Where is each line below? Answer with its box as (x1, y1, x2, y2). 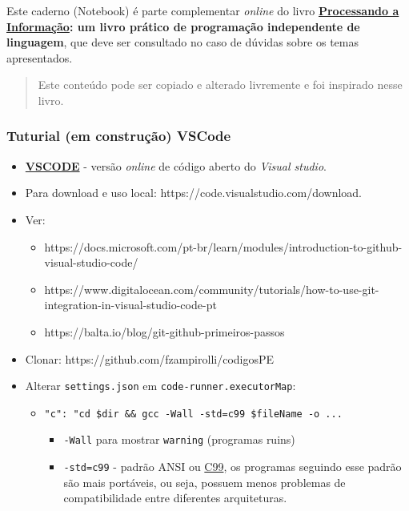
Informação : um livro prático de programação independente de (6, 18, 360, 34)
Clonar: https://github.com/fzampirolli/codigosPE (25, 350, 275, 367)
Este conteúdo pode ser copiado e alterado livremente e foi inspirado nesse (38, 76, 403, 93)
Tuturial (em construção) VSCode (6, 126, 231, 146)
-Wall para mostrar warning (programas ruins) (63, 431, 295, 448)
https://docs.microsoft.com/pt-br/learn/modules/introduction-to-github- (44, 238, 403, 255)
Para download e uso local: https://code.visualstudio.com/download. (25, 184, 362, 201)
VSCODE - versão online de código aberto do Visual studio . (25, 157, 327, 174)
